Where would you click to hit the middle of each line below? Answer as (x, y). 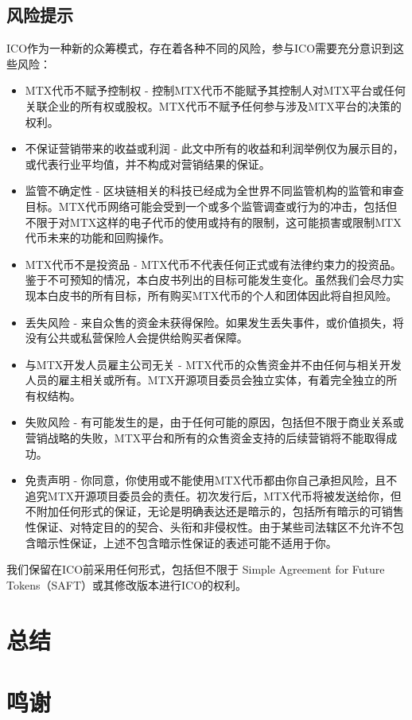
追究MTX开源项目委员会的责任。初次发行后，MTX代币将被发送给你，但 (213, 495)
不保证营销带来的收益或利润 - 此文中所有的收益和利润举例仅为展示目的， (214, 148)
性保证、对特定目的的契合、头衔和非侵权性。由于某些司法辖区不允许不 (209, 527)
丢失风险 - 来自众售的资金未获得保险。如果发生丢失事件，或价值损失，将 (214, 322)
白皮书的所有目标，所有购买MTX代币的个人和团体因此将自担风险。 (222, 295)
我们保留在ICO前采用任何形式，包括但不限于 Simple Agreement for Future (196, 569)
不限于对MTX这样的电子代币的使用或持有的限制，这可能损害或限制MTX (213, 222)
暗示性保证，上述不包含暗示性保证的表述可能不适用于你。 (187, 542)
